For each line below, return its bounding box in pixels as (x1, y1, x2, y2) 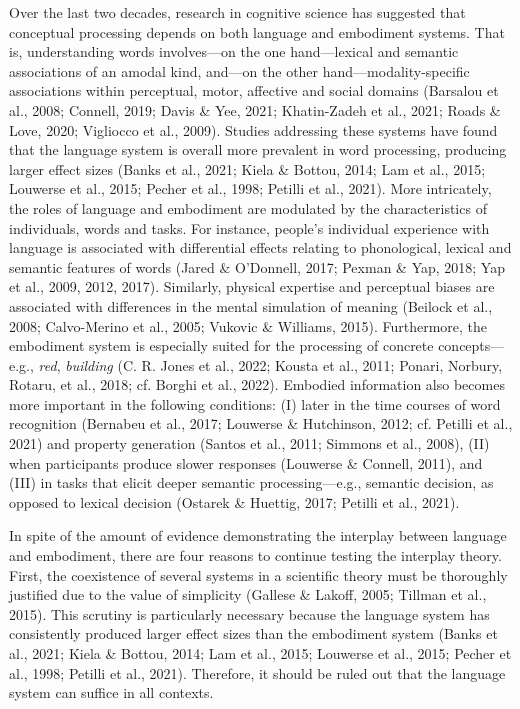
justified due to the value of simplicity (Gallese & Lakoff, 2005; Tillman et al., (9, 584, 487, 605)
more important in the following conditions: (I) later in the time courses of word (9, 393, 501, 414)
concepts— (438, 335, 505, 356)
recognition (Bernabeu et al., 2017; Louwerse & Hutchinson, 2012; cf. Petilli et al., (9, 413, 513, 434)
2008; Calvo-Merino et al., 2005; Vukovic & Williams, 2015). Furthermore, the (9, 315, 488, 336)
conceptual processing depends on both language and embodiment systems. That (9, 21, 505, 42)
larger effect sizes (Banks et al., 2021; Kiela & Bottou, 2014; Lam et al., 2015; (9, 158, 486, 179)
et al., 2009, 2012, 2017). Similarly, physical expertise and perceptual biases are (9, 276, 495, 297)
